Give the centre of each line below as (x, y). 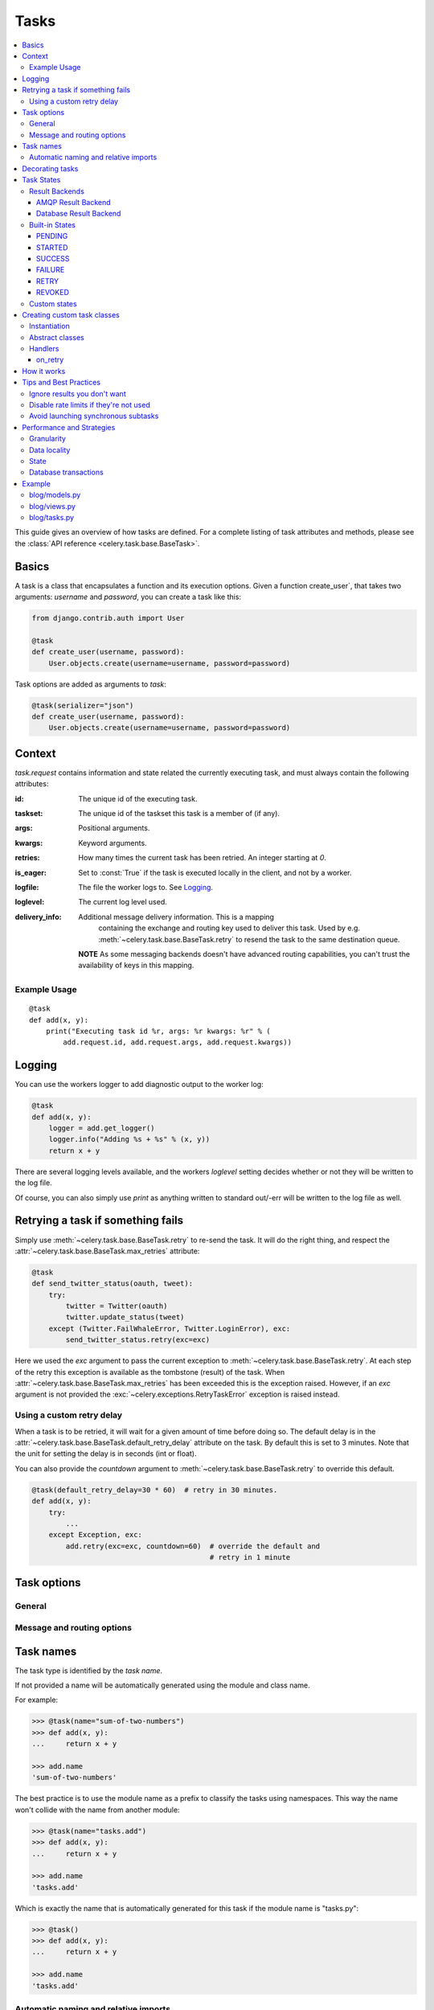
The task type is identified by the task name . (89, 1670)
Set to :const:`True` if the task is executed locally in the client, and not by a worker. (215, 872)
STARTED (52, 247)
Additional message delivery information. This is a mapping (176, 917)
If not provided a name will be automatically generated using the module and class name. (162, 1685)
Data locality (50, 449)
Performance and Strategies (69, 427)
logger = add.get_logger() (102, 1128)
